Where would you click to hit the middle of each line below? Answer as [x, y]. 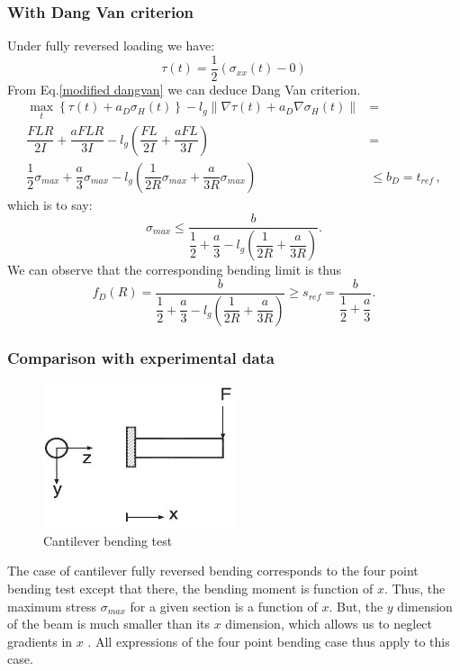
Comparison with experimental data [141, 357]
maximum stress [52, 606]
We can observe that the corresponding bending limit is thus [175, 270]
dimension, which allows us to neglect [329, 624]
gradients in [40, 641]
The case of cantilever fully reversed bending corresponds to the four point [213, 571]
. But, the [356, 606]
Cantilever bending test [108, 540]
